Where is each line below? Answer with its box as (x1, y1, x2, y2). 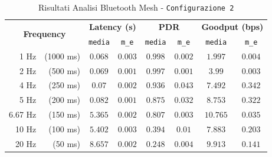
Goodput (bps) (201, 20, 264, 32)
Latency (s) (89, 20, 136, 32)
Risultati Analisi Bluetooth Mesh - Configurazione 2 (38, 1, 234, 13)
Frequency (23, 28, 66, 40)
